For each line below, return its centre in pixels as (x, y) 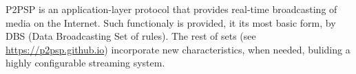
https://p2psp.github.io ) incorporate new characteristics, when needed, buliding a (178, 49)
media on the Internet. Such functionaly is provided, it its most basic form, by (171, 22)
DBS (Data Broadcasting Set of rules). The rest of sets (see (131, 36)
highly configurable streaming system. (85, 63)
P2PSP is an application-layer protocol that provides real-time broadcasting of (171, 9)
